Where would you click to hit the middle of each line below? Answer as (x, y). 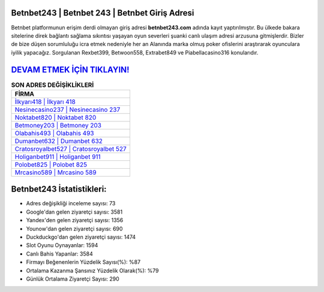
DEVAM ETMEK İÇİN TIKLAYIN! (70, 70)
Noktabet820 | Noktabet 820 (55, 117)
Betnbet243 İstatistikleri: (59, 189)
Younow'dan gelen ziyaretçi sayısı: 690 (74, 229)
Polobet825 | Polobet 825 (51, 165)
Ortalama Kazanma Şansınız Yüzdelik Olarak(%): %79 (92, 270)
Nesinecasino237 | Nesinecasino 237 (67, 109)
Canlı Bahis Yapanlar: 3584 (59, 254)
